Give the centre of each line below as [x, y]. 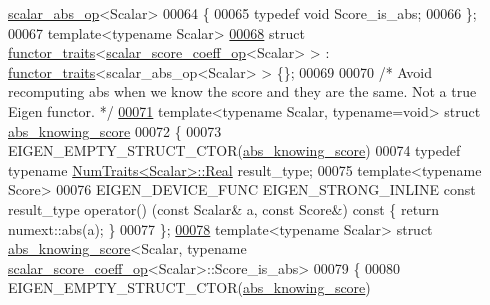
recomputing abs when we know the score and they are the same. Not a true [242, 91]
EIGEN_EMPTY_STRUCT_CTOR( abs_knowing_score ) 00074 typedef [234, 150]
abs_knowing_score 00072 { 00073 [115, 130]
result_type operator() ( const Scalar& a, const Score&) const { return [224, 208]
